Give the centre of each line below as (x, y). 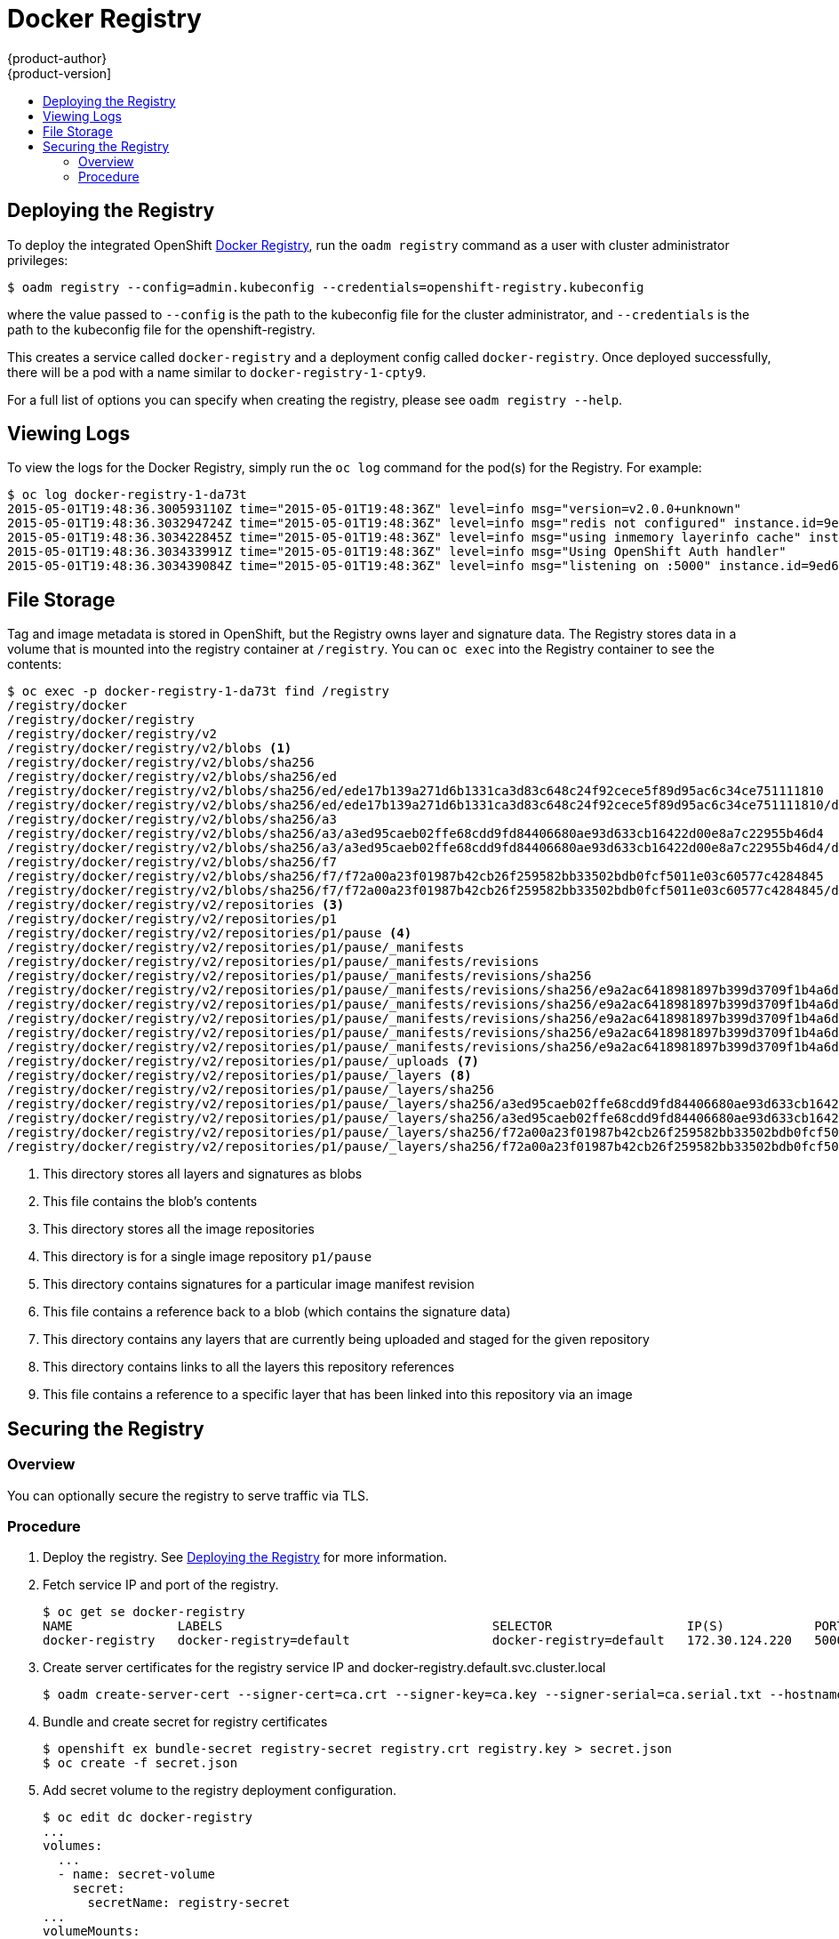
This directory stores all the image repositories (179, 1229)
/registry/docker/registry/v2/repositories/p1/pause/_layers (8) (240, 1076)
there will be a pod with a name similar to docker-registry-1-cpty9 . (217, 372)
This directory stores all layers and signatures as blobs (203, 1174)
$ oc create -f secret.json (140, 1763)
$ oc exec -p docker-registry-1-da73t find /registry (198, 692)
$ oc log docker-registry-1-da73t (127, 495)
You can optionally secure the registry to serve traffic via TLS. (188, 1495)
